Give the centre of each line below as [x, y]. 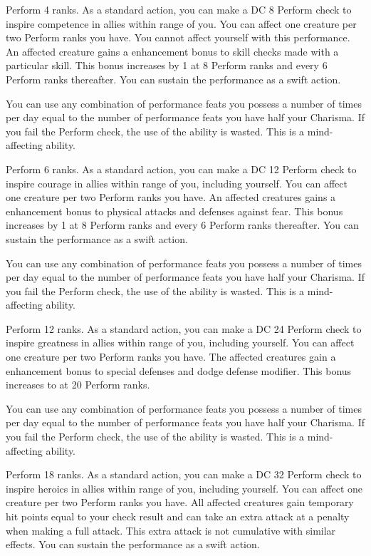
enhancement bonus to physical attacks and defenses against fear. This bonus [174, 211]
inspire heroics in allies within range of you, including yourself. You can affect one [184, 488]
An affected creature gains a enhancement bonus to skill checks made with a [172, 51]
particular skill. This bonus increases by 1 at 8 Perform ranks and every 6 [167, 65]
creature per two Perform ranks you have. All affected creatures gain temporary [180, 502]
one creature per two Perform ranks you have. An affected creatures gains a [171, 197]
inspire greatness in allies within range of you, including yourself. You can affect [180, 343]
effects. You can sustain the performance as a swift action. [133, 544]
